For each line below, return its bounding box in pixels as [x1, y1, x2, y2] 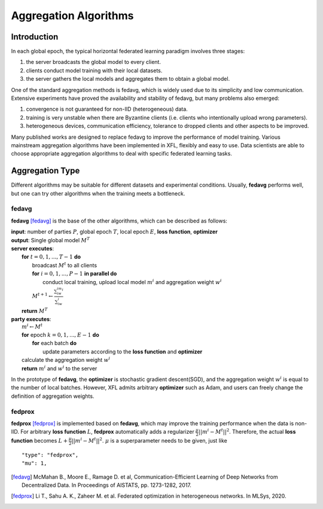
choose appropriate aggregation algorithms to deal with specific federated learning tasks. [11, 150, 233, 157]
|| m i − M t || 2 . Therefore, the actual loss [198, 428, 296, 435]
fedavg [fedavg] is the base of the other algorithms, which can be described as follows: [11, 217, 227, 224]
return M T [22, 307, 48, 314]
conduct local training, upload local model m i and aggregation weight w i [42, 278, 222, 285]
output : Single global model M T [11, 236, 90, 243]
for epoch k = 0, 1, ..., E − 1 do [22, 331, 99, 339]
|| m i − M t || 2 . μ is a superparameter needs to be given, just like [71, 437, 227, 444]
